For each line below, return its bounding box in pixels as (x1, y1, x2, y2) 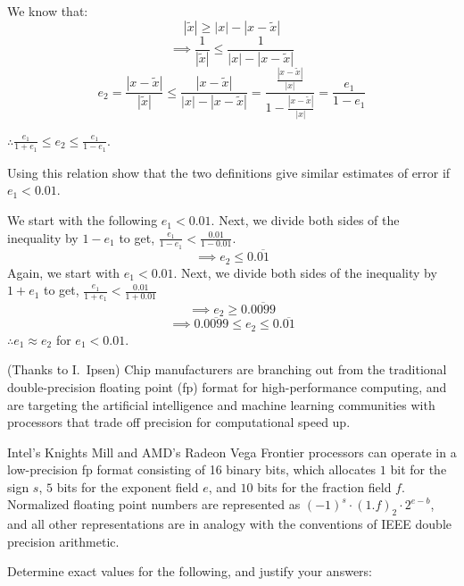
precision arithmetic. (7, 532, 120, 550)
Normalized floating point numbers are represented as (7, 495, 301, 514)
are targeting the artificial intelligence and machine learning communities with (7, 395, 435, 414)
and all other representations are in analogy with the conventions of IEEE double (7, 515, 452, 533)
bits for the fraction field (257, 477, 392, 496)
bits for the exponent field (56, 477, 199, 496)
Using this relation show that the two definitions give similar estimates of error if (7, 163, 451, 181)
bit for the (390, 460, 447, 479)
